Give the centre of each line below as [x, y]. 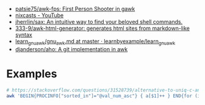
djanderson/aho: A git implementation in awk [71, 49]
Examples [32, 74]
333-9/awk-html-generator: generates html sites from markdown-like [103, 28]
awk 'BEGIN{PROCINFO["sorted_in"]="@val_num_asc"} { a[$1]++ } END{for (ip [105, 96]
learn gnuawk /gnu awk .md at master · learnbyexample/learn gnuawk [95, 42]
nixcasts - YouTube [39, 15]
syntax [23, 35]
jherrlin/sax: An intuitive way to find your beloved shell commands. [99, 22]
